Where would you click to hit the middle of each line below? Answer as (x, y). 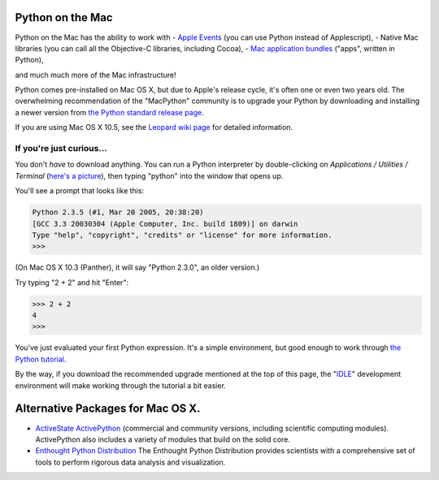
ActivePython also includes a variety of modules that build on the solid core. (163, 439)
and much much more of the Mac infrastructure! (96, 75)
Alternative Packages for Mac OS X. (108, 409)
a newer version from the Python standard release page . (109, 112)
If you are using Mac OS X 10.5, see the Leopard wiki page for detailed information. (154, 128)
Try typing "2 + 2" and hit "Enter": (72, 282)
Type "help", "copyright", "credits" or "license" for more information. (182, 235)
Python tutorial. (41, 359)
